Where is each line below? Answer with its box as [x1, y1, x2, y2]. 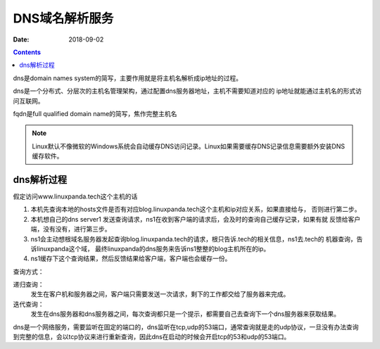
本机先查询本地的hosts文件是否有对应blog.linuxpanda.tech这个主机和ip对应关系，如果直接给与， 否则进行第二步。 [30, 205, 361, 214]
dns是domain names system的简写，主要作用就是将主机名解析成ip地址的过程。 [13, 74, 243, 82]
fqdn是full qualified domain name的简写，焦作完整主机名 [13, 109, 177, 118]
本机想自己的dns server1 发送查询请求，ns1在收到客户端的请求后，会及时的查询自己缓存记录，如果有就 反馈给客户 [30, 215, 361, 223]
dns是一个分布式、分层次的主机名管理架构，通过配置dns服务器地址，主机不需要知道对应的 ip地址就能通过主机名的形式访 [13, 87, 362, 95]
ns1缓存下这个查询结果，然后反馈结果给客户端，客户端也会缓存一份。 [30, 254, 232, 263]
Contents [13, 48, 42, 56]
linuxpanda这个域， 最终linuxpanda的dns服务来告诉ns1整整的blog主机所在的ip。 [36, 244, 270, 253]
